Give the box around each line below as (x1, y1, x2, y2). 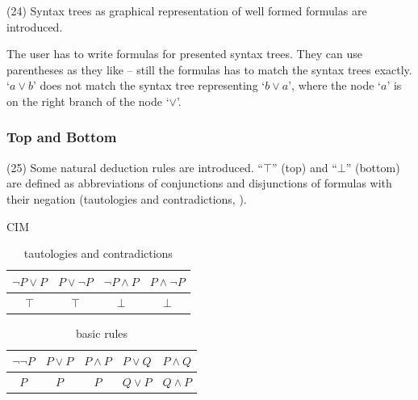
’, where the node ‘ (288, 77, 381, 94)
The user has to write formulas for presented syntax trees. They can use (6, 45, 362, 62)
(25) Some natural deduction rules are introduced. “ (6, 158, 263, 175)
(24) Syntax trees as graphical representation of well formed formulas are (6, 2, 367, 19)
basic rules (76, 324, 128, 341)
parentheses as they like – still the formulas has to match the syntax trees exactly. (6, 61, 412, 78)
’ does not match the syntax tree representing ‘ (32, 77, 265, 94)
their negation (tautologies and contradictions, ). (6, 190, 247, 207)
